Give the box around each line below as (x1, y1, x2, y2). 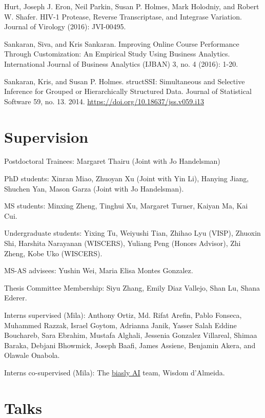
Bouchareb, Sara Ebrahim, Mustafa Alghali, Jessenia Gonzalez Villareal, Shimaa (4, 330, 257, 340)
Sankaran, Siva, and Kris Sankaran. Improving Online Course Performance (4, 38, 239, 49)
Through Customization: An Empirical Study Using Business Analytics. (4, 48, 230, 59)
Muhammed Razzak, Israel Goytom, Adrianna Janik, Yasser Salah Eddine (4, 319, 237, 330)
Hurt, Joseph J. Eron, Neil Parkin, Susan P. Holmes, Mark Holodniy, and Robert (4, 1, 259, 11)
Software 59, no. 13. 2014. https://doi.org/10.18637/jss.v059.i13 (4, 96, 205, 106)
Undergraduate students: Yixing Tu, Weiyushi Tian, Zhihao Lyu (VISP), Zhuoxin (4, 227, 261, 238)
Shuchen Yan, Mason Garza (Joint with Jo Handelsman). (4, 183, 184, 194)
